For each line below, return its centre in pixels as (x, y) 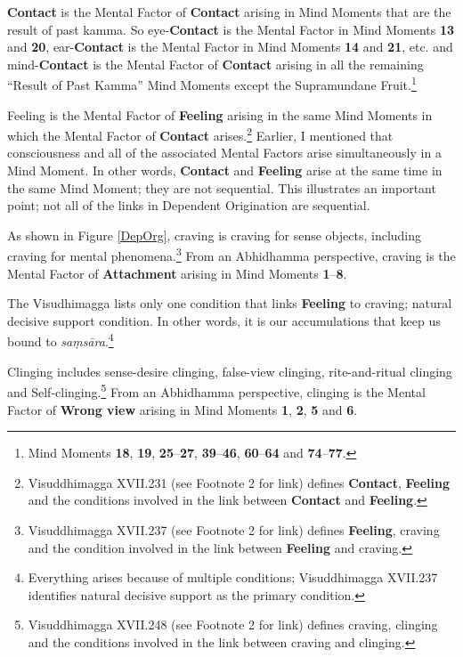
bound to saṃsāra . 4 (61, 340)
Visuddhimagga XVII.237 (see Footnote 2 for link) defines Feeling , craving (234, 529)
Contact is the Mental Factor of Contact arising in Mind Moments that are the (229, 12)
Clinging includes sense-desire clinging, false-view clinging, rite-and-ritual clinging (230, 371)
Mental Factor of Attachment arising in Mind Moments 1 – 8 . (177, 273)
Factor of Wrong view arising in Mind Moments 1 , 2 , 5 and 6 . (183, 409)
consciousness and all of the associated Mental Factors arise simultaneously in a (224, 153)
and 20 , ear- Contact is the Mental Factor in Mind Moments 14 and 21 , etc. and (230, 47)
